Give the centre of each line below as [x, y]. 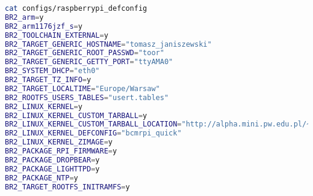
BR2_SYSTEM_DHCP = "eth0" [52, 71]
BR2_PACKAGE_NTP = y [42, 178]
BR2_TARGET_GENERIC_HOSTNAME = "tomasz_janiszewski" [108, 44]
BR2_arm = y [24, 17]
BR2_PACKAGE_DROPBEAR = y [52, 160]
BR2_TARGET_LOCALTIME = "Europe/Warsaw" [82, 88]
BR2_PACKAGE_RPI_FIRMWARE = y [61, 151]
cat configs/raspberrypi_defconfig [76, 8]
